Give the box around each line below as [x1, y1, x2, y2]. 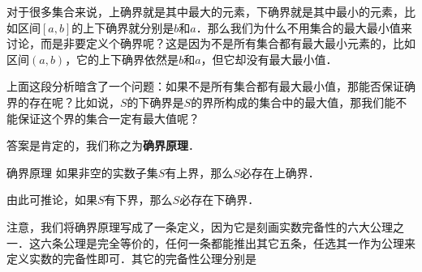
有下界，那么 [104, 191, 173, 208]
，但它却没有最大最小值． [200, 50, 338, 67]
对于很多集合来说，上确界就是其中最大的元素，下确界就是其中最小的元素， [6, 3, 404, 19]
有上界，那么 [165, 164, 234, 181]
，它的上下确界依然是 [65, 50, 179, 67]
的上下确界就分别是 [71, 19, 174, 36]
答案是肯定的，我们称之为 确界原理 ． [6, 137, 200, 154]
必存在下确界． [179, 191, 260, 208]
